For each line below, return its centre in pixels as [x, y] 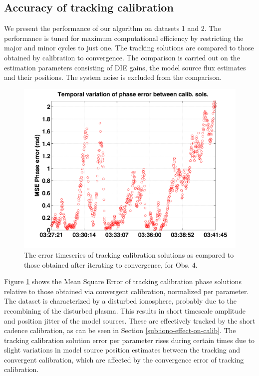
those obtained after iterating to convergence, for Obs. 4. [111, 264]
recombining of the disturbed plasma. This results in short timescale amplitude [125, 310]
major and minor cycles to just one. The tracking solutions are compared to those [129, 48]
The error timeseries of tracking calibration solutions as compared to [129, 254]
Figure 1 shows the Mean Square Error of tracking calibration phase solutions [123, 281]
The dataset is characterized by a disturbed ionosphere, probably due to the [121, 301]
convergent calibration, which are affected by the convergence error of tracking [124, 359]
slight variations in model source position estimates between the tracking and [122, 350]
